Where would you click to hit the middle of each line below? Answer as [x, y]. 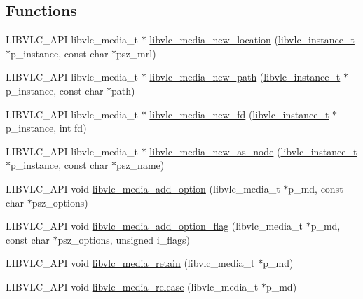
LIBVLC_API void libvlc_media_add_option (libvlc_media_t [143, 188]
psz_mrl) [136, 53]
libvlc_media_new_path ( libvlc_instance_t [245, 77]
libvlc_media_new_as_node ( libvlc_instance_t [253, 151]
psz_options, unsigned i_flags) [124, 239]
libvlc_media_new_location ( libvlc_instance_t [252, 40]
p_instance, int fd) [46, 128]
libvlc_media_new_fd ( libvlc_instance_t [239, 114]
